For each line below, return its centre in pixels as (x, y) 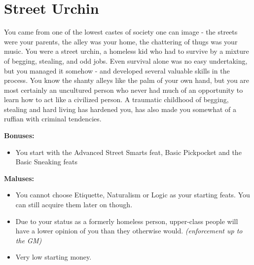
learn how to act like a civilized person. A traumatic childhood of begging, (116, 99)
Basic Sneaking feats (46, 162)
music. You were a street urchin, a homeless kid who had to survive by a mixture (127, 51)
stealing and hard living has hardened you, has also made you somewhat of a (120, 109)
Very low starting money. (54, 257)
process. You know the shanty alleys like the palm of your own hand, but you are (127, 80)
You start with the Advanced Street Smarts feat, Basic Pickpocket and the (128, 152)
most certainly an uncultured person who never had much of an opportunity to (124, 90)
